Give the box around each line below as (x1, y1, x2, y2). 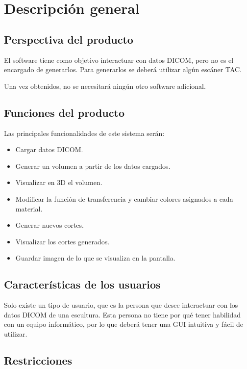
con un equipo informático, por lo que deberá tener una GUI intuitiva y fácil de (4, 319, 243, 329)
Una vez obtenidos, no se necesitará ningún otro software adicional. (4, 80, 206, 91)
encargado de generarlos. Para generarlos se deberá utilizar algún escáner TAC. (4, 64, 242, 75)
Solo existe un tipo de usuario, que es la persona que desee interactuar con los (4, 300, 238, 310)
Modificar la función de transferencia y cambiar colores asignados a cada (15, 193, 233, 204)
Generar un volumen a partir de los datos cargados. (15, 160, 171, 171)
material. (15, 203, 43, 213)
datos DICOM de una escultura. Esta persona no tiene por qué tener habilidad (4, 309, 241, 319)
